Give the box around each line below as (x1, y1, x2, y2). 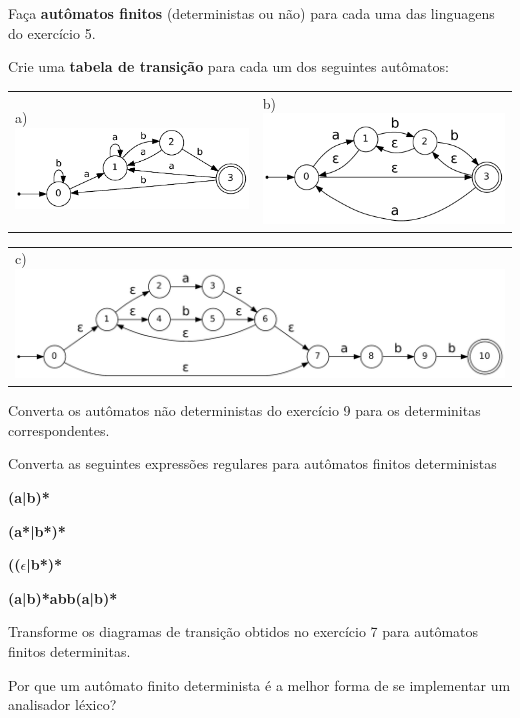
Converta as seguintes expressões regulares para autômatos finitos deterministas (8, 453, 497, 474)
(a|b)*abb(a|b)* (8, 587, 118, 608)
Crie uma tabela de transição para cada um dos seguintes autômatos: (8, 56, 449, 77)
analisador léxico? (8, 694, 117, 715)
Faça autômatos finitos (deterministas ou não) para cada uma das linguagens (8, 3, 495, 23)
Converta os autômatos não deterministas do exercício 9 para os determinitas (8, 400, 481, 421)
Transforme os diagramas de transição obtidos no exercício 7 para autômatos (8, 621, 479, 642)
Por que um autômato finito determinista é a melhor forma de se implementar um (8, 674, 511, 695)
